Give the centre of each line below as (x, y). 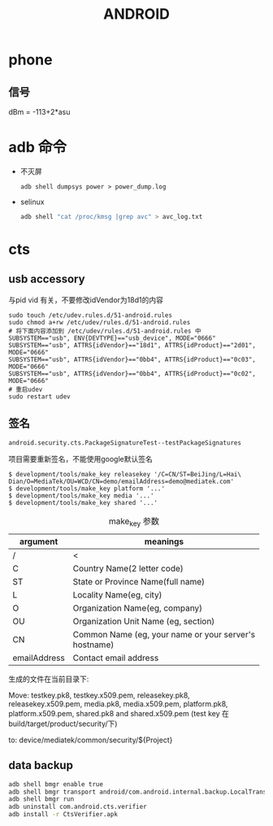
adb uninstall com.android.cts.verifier (78, 807)
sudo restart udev (39, 396)
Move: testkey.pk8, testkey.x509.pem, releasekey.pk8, (99, 695)
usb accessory (47, 279)
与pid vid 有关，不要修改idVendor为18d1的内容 (86, 300)
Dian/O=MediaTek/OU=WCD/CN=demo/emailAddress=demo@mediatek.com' (121, 481)
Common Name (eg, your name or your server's (164, 634)
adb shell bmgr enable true (56, 784)
